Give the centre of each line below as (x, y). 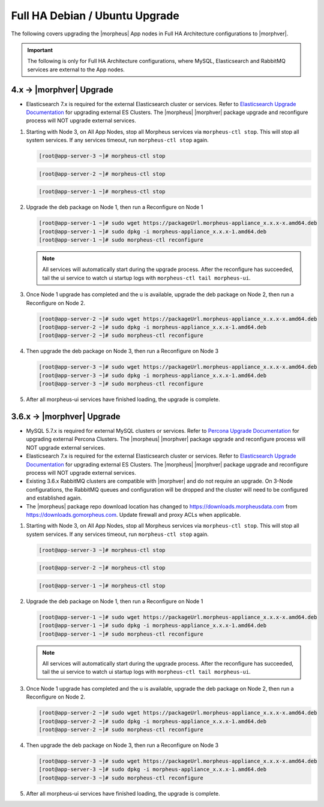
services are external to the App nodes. (76, 70)
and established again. (54, 498)
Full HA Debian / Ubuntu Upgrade (95, 16)
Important (40, 50)
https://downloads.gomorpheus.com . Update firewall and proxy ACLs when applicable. (133, 514)
